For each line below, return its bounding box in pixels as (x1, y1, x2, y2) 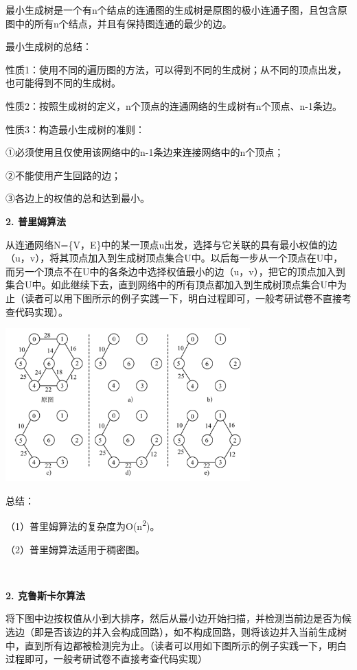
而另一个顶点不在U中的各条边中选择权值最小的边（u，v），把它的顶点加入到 (5, 264, 345, 278)
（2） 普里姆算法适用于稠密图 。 (5, 542, 145, 556)
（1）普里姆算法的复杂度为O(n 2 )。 (5, 517, 160, 533)
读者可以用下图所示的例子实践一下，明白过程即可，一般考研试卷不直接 (24, 290, 342, 305)
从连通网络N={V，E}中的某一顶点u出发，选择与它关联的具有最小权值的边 (5, 237, 338, 251)
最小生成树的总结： (5, 39, 92, 54)
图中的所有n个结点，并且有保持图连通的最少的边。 (5, 16, 232, 30)
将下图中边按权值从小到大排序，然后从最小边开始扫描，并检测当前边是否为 (5, 611, 342, 625)
